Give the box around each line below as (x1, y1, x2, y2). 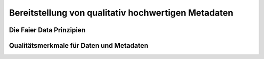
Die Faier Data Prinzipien (9, 26, 86, 34)
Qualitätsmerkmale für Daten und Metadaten (9, 41, 149, 50)
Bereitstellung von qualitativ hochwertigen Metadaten (9, 7, 234, 18)
